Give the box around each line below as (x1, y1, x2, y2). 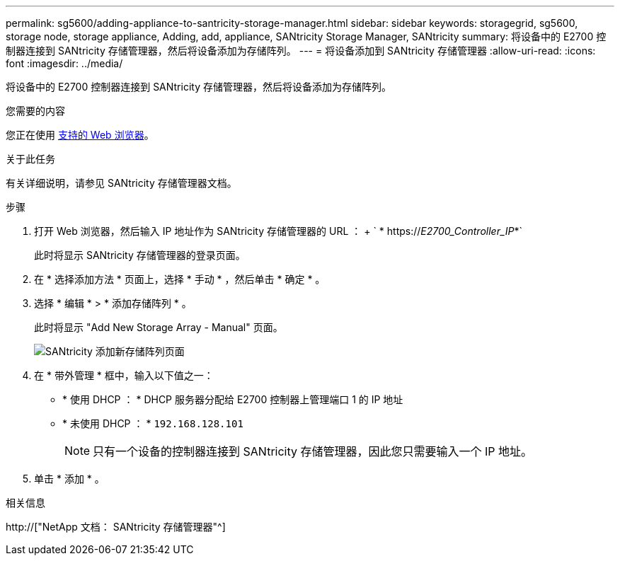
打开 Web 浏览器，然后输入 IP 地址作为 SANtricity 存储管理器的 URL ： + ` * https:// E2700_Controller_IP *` (34, 225, 523, 237)
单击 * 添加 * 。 (34, 473, 105, 485)
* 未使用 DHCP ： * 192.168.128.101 (62, 417, 243, 429)
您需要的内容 (6, 105, 65, 117)
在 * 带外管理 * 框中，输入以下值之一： (34, 369, 214, 381)
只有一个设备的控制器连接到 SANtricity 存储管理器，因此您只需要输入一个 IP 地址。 (93, 444, 533, 458)
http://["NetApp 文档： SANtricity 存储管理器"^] (6, 521, 226, 533)
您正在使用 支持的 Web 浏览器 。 (6, 129, 154, 141)
